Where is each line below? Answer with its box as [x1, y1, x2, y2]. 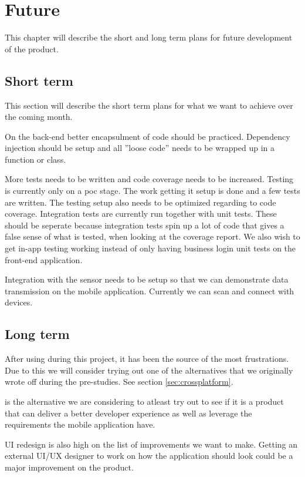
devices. [5, 296, 33, 308]
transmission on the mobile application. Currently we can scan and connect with [5, 284, 294, 297]
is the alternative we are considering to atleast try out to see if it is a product [5, 395, 284, 407]
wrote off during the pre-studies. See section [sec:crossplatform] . [5, 375, 233, 388]
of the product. [5, 42, 59, 55]
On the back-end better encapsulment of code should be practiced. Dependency [5, 130, 290, 142]
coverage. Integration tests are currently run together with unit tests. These [5, 207, 277, 220]
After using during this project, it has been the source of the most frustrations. [5, 352, 289, 365]
